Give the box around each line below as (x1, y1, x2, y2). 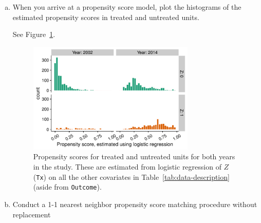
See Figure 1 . (12, 29, 55, 40)
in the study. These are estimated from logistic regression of (33, 161, 221, 172)
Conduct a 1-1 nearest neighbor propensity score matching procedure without (12, 198, 257, 209)
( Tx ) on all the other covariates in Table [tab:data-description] (33, 171, 230, 182)
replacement (12, 209, 51, 219)
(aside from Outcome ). (33, 181, 102, 192)
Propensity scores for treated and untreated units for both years (33, 151, 235, 162)
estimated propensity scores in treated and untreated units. (12, 11, 199, 22)
